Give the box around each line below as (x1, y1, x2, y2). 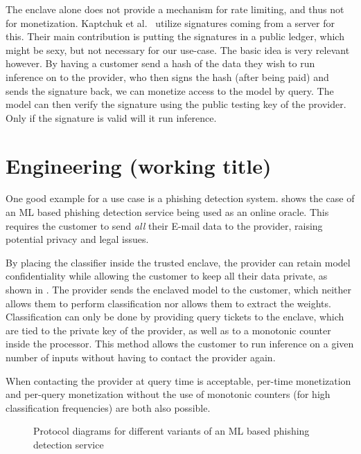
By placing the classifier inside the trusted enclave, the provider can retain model (6, 255, 351, 269)
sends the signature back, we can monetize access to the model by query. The (6, 83, 334, 98)
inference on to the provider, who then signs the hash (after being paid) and (6, 69, 329, 84)
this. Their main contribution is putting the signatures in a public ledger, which (6, 29, 344, 44)
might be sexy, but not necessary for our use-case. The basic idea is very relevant (6, 42, 350, 57)
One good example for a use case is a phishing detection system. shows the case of (6, 191, 355, 206)
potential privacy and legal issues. (6, 232, 149, 246)
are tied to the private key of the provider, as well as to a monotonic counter (6, 323, 331, 337)
